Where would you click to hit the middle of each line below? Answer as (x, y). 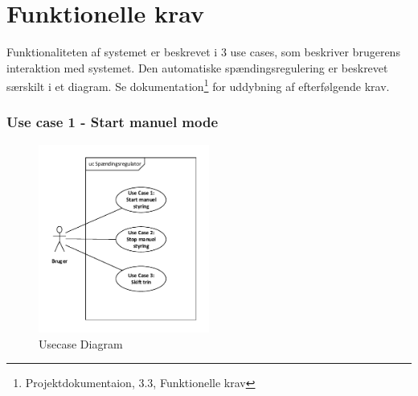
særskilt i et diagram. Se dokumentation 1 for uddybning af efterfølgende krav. (198, 85)
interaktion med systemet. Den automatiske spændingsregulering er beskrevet (197, 67)
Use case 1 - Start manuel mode (113, 122)
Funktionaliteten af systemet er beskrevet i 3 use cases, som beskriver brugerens (203, 52)
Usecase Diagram (81, 343)
